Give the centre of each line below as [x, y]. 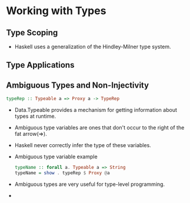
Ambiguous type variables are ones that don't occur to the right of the [99, 128]
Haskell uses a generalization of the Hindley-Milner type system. [93, 46]
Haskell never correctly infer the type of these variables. [83, 145]
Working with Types [56, 11]
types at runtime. [35, 117]
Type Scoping [32, 33]
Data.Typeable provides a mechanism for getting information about [96, 110]
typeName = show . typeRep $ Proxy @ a [62, 173]
